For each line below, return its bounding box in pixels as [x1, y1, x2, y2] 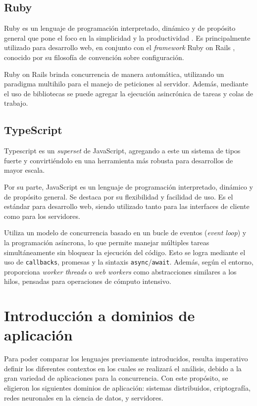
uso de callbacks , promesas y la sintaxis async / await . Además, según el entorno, [4, 257, 254, 267]
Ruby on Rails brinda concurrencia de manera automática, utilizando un [4, 68, 224, 79]
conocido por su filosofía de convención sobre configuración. [4, 52, 184, 62]
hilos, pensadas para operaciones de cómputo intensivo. [4, 276, 171, 286]
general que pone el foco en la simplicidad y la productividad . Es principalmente [4, 32, 251, 43]
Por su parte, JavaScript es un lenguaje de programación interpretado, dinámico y [4, 181, 253, 192]
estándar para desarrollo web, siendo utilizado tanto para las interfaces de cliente [4, 201, 250, 211]
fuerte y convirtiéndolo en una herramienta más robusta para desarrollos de [4, 155, 233, 165]
